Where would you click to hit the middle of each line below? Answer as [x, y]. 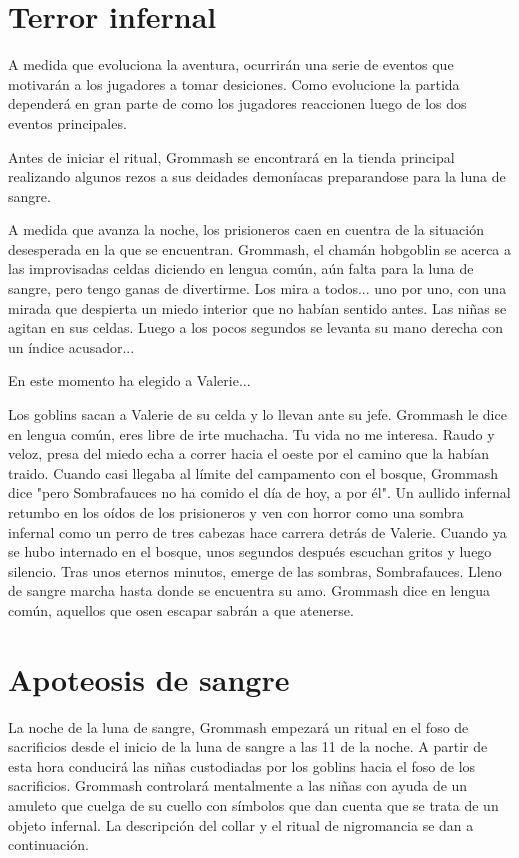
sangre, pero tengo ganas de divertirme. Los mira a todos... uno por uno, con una [257, 288]
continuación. [48, 844]
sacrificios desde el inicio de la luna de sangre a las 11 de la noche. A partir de [248, 746]
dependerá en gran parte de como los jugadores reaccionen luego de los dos [237, 103]
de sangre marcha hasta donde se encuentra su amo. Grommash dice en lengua [249, 590]
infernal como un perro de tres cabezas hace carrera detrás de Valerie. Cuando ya [257, 531]
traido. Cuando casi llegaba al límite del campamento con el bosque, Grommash [253, 472]
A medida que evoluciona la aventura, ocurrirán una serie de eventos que [231, 64]
